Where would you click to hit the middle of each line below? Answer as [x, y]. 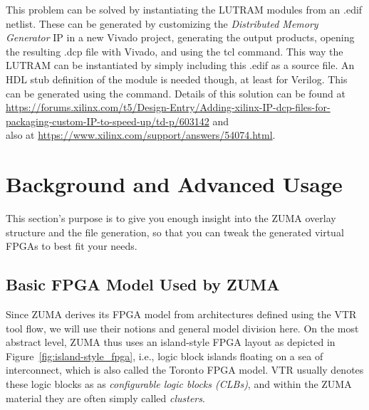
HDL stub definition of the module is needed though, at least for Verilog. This [177, 79]
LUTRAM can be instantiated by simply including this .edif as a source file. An [180, 65]
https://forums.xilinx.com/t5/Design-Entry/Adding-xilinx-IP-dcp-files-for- [168, 107]
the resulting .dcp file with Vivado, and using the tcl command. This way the [175, 51]
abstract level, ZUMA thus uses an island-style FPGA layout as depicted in [171, 342]
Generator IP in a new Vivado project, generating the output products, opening [180, 37]
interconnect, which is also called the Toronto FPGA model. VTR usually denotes [185, 370]
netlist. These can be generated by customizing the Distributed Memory [162, 23]
